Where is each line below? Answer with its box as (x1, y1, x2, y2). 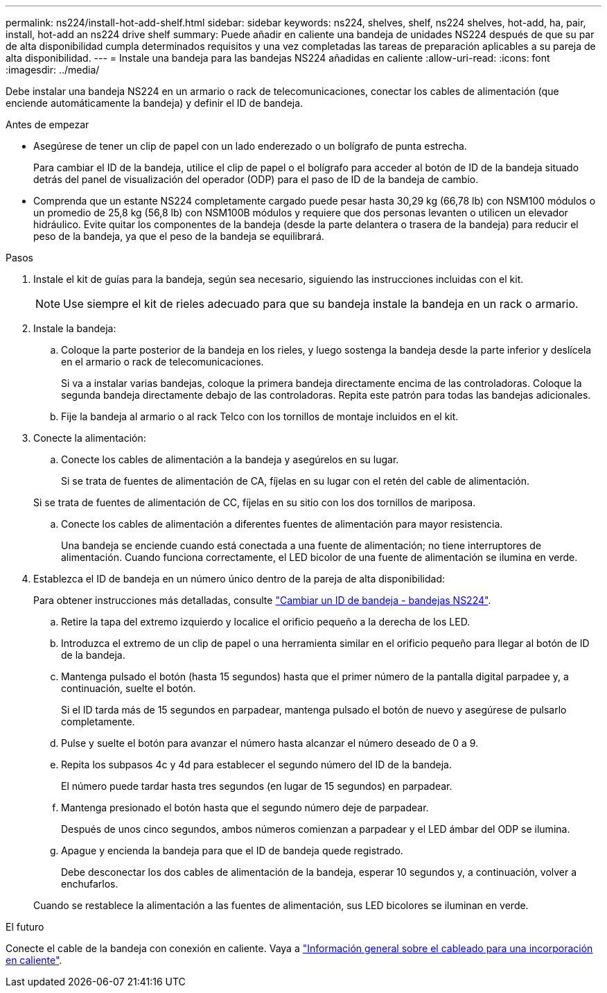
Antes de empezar (6, 119, 89, 130)
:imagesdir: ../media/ (6, 64, 100, 76)
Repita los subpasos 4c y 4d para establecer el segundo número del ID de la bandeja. (61, 759, 452, 770)
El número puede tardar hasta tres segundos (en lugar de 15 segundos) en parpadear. (61, 780, 452, 792)
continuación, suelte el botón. (61, 682, 196, 694)
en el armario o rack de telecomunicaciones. (61, 356, 264, 368)
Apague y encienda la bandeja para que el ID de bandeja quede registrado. (61, 845, 403, 856)
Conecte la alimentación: (33, 432, 146, 444)
